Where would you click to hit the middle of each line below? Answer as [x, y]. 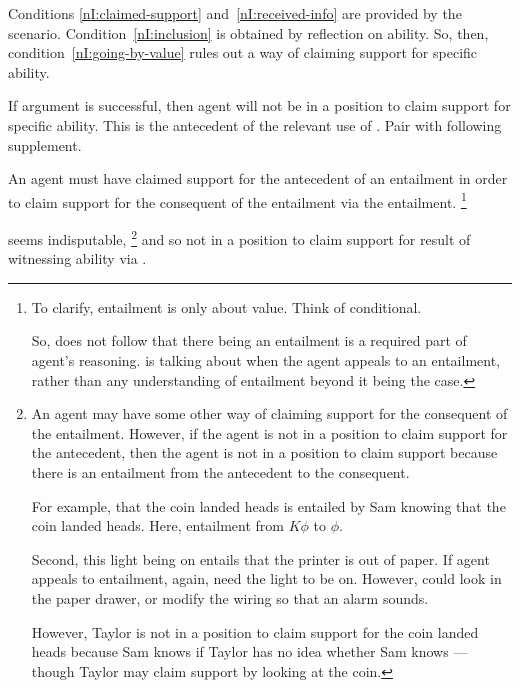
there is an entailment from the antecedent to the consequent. [220, 472]
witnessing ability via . [77, 258]
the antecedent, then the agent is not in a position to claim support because [264, 452]
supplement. [45, 144]
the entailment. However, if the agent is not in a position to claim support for [269, 432]
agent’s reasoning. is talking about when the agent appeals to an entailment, [265, 360]
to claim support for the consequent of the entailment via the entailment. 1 [237, 200]
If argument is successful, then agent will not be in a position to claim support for [259, 105]
